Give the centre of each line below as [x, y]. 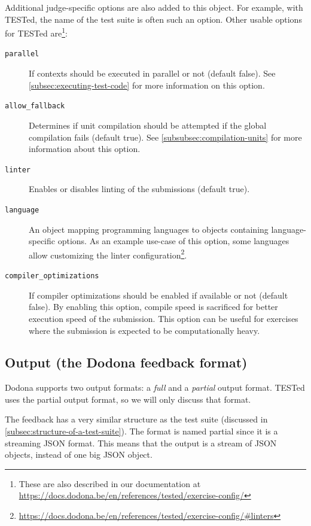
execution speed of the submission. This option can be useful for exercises [164, 318]
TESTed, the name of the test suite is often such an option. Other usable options [153, 19]
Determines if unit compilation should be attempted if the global [148, 125]
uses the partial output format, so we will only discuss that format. [128, 399]
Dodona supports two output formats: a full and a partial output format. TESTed [155, 387]
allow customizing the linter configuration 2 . [108, 254]
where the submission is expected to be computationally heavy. [144, 330]
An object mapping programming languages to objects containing [149, 229]
